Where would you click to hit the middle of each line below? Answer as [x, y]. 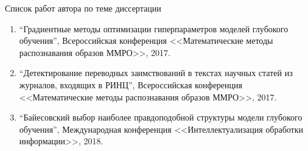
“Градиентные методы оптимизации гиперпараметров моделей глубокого [154, 28]
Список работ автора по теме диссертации [83, 8]
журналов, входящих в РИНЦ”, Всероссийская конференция [131, 84]
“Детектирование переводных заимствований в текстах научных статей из [156, 73]
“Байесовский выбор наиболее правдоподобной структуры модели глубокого [161, 117]
